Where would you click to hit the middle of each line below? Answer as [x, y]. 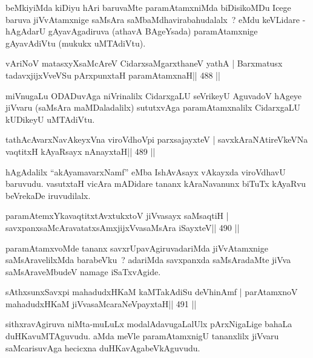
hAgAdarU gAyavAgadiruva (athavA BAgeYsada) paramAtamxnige [132, 31]
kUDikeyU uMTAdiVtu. [50, 119]
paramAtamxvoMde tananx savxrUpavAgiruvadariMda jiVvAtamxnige [137, 248]
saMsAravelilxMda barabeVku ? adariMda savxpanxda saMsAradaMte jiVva [148, 260]
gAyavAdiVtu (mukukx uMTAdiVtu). [76, 43]
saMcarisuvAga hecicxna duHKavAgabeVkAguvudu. [103, 347]
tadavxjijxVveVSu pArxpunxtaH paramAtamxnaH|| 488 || [113, 75]
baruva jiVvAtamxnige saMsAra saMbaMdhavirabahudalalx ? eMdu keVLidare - [156, 19]
